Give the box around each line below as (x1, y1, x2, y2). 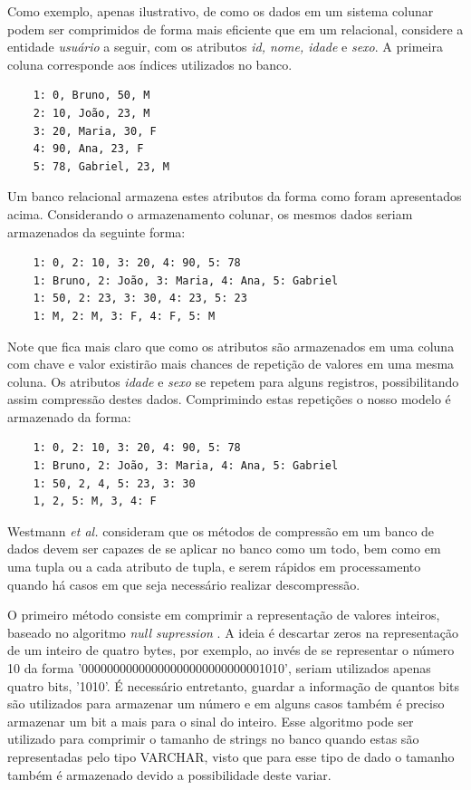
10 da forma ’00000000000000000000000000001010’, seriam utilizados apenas (7, 659, 431, 677)
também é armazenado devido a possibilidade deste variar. (7, 765, 332, 784)
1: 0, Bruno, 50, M (33, 89, 150, 102)
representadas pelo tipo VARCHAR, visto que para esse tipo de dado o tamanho (7, 747, 455, 766)
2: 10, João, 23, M (33, 106, 150, 120)
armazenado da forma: (7, 407, 131, 426)
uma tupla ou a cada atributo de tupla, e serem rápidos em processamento (7, 557, 421, 576)
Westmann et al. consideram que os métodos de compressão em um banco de (7, 521, 435, 540)
